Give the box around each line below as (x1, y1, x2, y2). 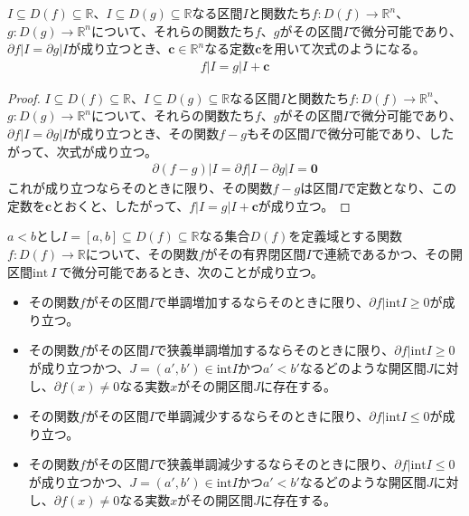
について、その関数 (85, 244, 199, 263)
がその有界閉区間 (204, 244, 306, 263)
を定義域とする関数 (288, 226, 402, 245)
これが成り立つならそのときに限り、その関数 (7, 178, 273, 197)
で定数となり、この (343, 178, 457, 197)
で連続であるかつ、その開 (311, 244, 463, 263)
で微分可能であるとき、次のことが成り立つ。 (59, 262, 324, 281)
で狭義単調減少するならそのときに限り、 (154, 454, 395, 473)
